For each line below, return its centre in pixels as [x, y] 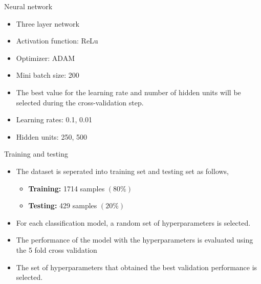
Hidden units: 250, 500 [51, 136]
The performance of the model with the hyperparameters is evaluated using [135, 240]
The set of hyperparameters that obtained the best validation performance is [137, 267]
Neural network [28, 6]
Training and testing [36, 154]
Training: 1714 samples [67, 188]
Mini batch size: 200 [48, 75]
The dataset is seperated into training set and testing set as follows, [123, 171]
